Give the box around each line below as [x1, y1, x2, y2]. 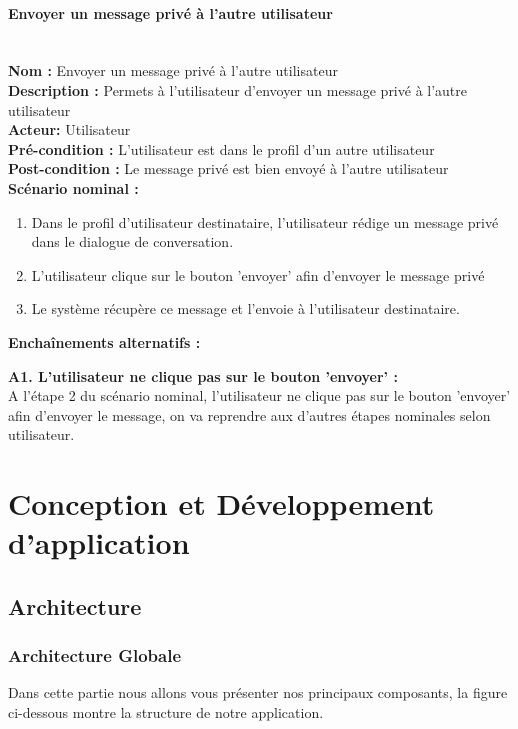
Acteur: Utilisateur [8, 119, 131, 140]
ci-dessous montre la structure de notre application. [8, 702, 324, 723]
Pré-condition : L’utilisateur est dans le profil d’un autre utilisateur [8, 138, 435, 159]
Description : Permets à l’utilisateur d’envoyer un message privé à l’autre [8, 79, 468, 100]
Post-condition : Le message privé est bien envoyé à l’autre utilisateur [8, 158, 449, 179]
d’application [8, 522, 190, 563]
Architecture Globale [8, 643, 182, 668]
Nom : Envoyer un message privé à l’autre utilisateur [8, 60, 338, 81]
